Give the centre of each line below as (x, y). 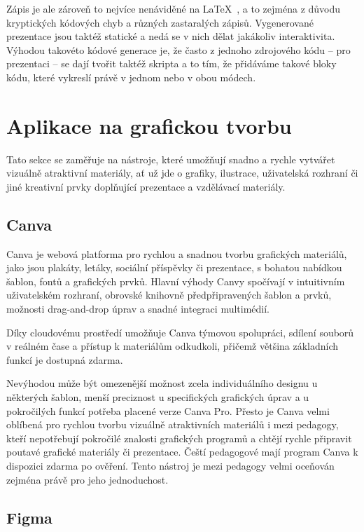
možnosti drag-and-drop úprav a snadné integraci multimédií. (138, 309)
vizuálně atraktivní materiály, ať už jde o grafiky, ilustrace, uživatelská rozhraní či (182, 173)
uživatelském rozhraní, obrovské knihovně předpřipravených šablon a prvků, (169, 295)
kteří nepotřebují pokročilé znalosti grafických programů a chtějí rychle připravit (179, 438)
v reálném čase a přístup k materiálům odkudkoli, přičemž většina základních (173, 346)
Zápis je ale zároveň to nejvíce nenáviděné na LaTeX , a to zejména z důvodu (174, 8)
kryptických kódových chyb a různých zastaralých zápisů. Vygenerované (160, 22)
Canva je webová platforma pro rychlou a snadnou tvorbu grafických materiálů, (177, 253)
